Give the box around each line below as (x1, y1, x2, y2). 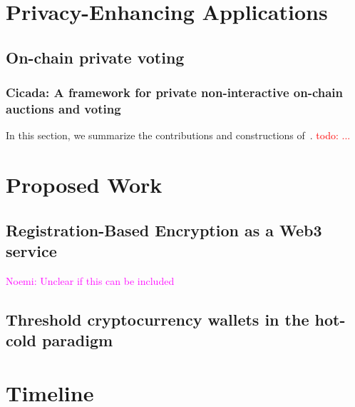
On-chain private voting (6, 46, 185, 68)
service (6, 240, 57, 262)
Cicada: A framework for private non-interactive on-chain (6, 84, 344, 101)
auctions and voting (6, 100, 121, 117)
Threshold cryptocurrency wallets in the (6, 308, 309, 330)
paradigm (41, 329, 113, 351)
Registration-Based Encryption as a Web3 (6, 218, 322, 241)
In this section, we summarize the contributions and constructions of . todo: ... (6, 128, 351, 143)
